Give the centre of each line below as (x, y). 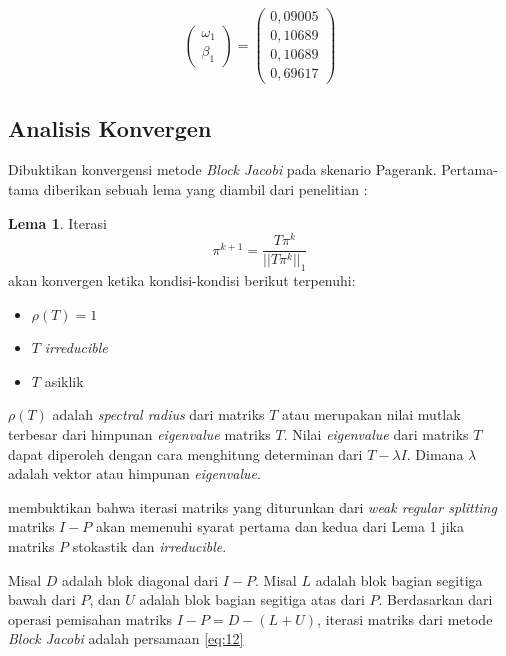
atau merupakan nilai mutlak (371, 414)
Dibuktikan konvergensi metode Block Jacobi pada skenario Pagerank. (222, 169)
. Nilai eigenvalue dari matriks (376, 434)
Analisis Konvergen (110, 127)
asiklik (64, 380)
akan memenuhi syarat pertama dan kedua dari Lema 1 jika (280, 526)
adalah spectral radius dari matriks (158, 414)
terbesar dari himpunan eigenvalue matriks (139, 434)
